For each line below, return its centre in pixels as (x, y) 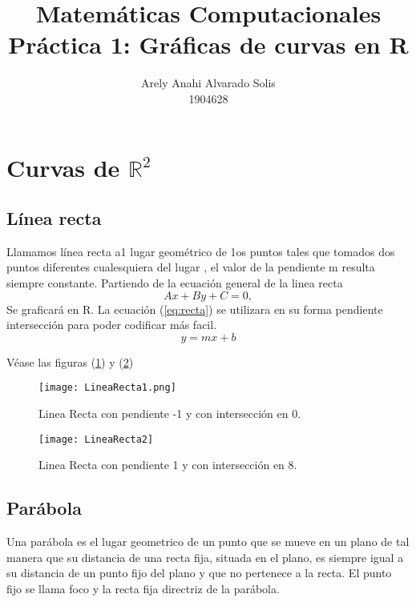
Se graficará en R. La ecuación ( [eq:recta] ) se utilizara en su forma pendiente (195, 309)
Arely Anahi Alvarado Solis (208, 83)
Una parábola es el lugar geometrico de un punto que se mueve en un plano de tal (208, 542)
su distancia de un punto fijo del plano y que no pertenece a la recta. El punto (199, 573)
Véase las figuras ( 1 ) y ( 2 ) (70, 361)
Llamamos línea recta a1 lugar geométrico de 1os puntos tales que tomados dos (201, 251)
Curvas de (63, 167)
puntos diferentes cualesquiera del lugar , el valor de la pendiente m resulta (191, 267)
